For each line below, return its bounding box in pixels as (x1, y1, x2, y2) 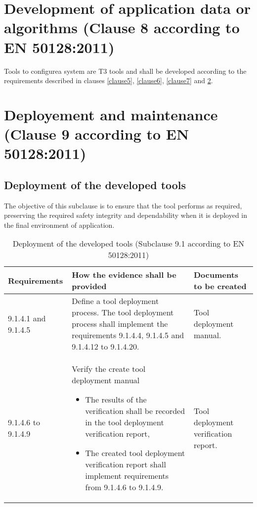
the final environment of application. (4, 219, 115, 230)
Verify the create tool (72, 363, 146, 375)
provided (72, 280, 107, 292)
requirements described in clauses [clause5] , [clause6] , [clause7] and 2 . (4, 75, 213, 86)
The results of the (85, 394, 147, 406)
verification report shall (85, 458, 166, 470)
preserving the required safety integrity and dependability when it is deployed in (4, 210, 248, 220)
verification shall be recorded (85, 405, 185, 417)
